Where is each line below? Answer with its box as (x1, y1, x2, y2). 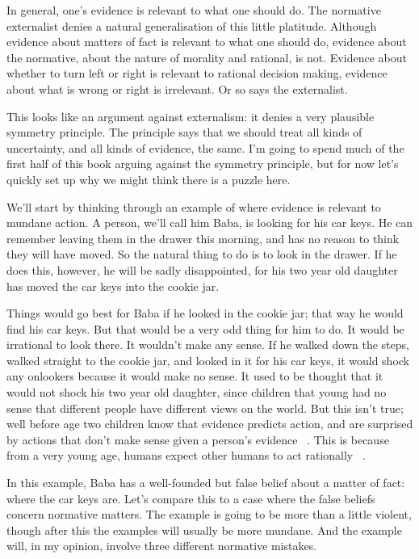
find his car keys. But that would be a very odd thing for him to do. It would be (6, 320, 404, 337)
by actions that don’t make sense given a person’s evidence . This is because (6, 431, 389, 448)
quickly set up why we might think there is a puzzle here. (6, 170, 291, 187)
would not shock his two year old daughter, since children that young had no (6, 384, 387, 401)
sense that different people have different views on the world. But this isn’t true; (6, 399, 404, 416)
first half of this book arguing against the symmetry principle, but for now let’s (6, 155, 399, 172)
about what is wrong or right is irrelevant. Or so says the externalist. (6, 80, 348, 97)
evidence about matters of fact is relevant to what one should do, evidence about (6, 33, 407, 50)
